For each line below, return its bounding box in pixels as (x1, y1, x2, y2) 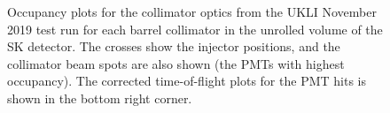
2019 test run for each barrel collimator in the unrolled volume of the (7, 19, 383, 38)
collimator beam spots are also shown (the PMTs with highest (7, 54, 345, 72)
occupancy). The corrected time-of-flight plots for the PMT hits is (7, 72, 366, 90)
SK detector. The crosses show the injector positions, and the (7, 37, 340, 56)
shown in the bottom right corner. (7, 88, 192, 107)
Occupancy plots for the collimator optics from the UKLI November (7, 3, 377, 20)
